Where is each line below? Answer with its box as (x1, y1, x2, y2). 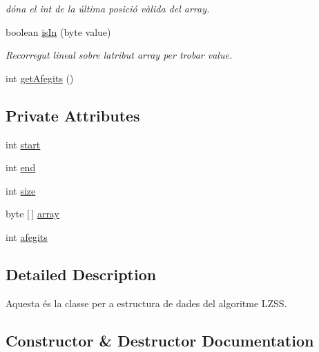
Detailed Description (6, 263, 157, 284)
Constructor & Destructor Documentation (6, 329, 314, 351)
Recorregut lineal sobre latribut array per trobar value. (6, 48, 233, 62)
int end (6, 160, 36, 175)
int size (6, 183, 36, 197)
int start (6, 137, 41, 151)
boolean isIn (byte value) (6, 24, 111, 39)
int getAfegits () (6, 70, 74, 85)
